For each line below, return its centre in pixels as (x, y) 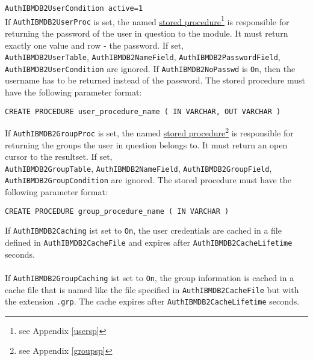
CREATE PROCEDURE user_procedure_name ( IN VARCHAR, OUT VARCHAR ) (143, 111)
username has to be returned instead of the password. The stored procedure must (155, 80)
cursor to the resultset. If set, (59, 156)
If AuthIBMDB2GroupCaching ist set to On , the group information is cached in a (150, 277)
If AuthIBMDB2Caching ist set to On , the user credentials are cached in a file (143, 230)
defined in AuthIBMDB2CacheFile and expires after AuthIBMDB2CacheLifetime (149, 242)
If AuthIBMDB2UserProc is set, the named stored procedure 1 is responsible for (147, 20)
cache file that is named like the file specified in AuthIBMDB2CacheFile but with (152, 289)
